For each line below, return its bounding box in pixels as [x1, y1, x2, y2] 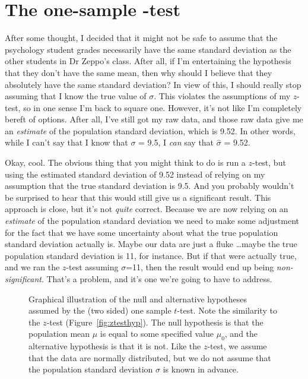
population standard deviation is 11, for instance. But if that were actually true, [5, 249, 297, 261]
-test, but [252, 156, 286, 169]
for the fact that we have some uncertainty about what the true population [5, 226, 278, 238]
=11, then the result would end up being [126, 261, 274, 273]
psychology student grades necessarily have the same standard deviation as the [5, 43, 291, 55]
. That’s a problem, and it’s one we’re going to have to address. [41, 273, 272, 285]
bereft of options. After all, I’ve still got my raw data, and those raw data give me [5, 113, 303, 125]
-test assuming [66, 261, 119, 273]
